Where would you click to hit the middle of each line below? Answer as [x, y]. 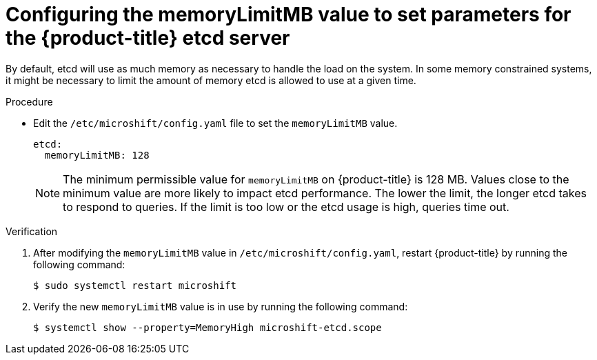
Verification [32, 231]
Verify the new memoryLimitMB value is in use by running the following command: [221, 306]
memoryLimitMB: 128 [97, 155]
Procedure [29, 101]
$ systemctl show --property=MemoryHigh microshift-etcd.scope [208, 327]
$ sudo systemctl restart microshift [135, 285]
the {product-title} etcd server [148, 38]
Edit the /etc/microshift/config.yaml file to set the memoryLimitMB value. [215, 123]
